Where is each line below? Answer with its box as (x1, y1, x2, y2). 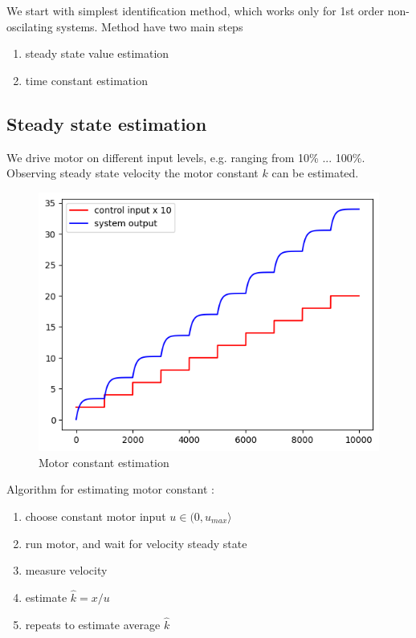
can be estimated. (271, 165, 359, 181)
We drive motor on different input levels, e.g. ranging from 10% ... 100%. (6, 148, 365, 165)
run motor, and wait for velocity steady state (25, 534, 247, 551)
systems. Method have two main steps (56, 18, 243, 35)
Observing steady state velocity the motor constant (6, 165, 259, 181)
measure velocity (25, 562, 108, 579)
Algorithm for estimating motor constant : (6, 481, 214, 498)
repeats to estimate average (25, 616, 161, 632)
